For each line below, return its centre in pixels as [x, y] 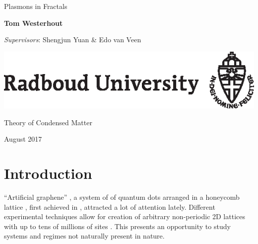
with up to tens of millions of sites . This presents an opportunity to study [117, 226]
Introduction [48, 173]
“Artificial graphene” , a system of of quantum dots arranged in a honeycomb [122, 197]
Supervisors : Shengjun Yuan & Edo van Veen [73, 40]
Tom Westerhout [33, 23]
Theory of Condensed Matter [48, 122]
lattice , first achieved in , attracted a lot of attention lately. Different [110, 206]
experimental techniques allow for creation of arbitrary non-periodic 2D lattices [125, 216]
